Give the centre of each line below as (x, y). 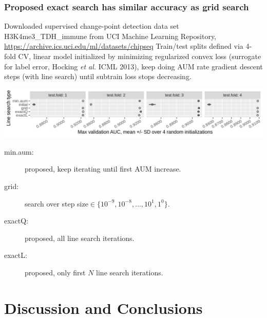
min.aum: (19, 151)
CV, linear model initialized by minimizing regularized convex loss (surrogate (140, 56)
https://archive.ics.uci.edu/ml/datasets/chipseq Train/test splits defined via (124, 46)
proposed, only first (55, 273)
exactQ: (16, 221)
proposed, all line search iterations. (80, 238)
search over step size (56, 203)
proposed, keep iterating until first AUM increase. (103, 169)
